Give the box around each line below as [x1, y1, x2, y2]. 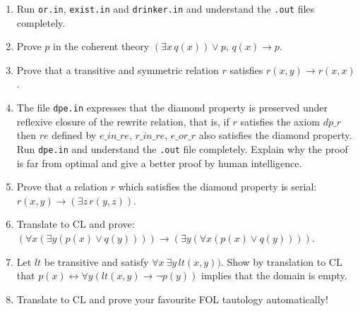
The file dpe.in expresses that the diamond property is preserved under [16, 100, 328, 115]
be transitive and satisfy [44, 254, 149, 269]
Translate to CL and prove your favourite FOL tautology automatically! [16, 291, 328, 306]
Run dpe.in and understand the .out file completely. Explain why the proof [16, 141, 348, 156]
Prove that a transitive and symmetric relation [16, 62, 219, 77]
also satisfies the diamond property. [198, 128, 352, 142]
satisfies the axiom [240, 114, 321, 128]
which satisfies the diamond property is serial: [118, 179, 317, 194]
